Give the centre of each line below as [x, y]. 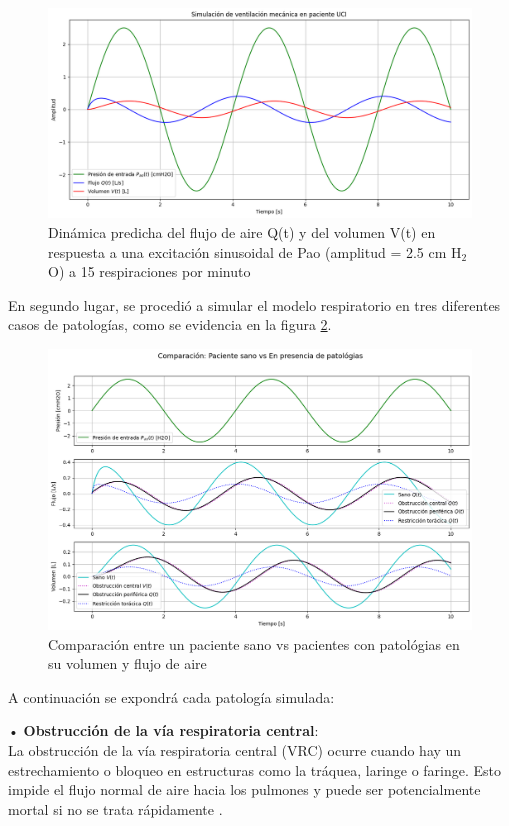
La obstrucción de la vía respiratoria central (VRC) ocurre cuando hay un [235, 750]
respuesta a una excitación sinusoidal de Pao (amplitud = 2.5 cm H [255, 251]
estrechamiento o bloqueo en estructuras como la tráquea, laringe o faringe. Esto [255, 769]
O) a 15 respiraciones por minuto [149, 271]
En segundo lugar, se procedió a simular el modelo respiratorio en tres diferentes [254, 304]
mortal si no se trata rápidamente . [115, 808]
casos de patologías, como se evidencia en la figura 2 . [170, 324]
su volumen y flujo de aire [127, 663]
